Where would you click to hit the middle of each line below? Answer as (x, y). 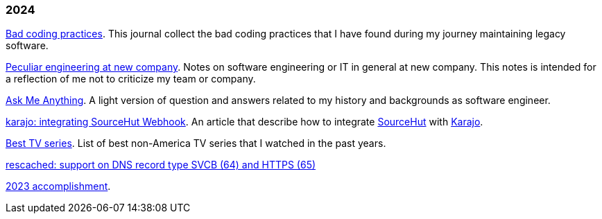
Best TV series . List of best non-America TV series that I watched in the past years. (196, 143)
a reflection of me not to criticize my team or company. (131, 79)
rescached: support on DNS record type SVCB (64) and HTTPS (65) (161, 165)
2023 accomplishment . (58, 186)
